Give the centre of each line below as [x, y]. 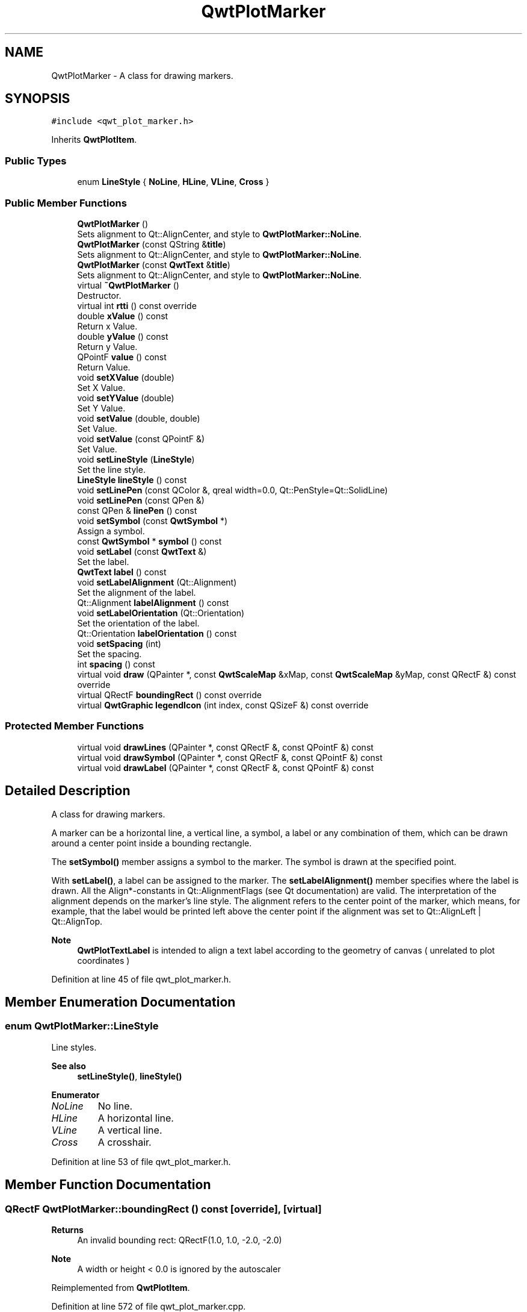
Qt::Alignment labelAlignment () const [153, 602]
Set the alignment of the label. [137, 592]
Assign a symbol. [111, 531]
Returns [67, 1229]
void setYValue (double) [126, 398]
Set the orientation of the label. [138, 623]
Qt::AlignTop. [77, 921]
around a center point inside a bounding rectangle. [152, 843]
